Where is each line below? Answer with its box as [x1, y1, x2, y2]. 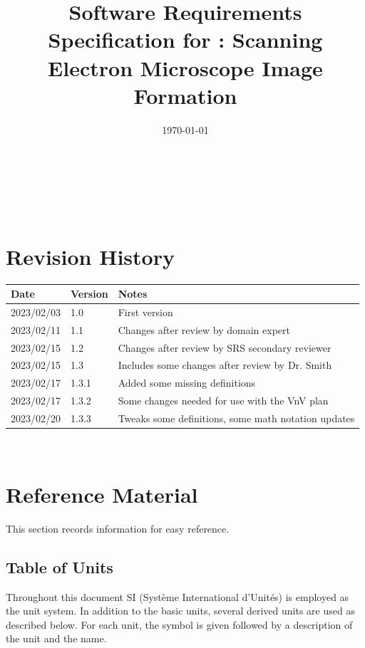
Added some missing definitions [118, 375, 256, 390]
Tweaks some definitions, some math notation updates [118, 411, 355, 425]
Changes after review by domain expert [118, 322, 290, 337]
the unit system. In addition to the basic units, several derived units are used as [6, 603, 355, 618]
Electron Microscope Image [48, 53, 323, 82]
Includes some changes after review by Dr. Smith [118, 357, 332, 372]
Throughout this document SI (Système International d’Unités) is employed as [6, 589, 349, 604]
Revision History [6, 241, 175, 271]
